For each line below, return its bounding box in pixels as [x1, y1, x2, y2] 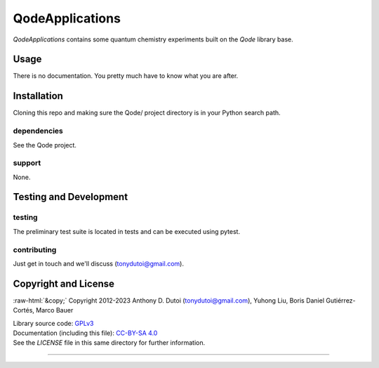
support [13, 158, 41, 168]
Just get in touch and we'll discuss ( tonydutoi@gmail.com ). [13, 259, 184, 268]
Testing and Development [13, 191, 128, 203]
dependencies [13, 126, 63, 136]
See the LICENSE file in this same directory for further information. [13, 339, 206, 347]
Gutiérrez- [325, 296, 356, 305]
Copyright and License [13, 277, 115, 289]
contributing [13, 244, 57, 254]
